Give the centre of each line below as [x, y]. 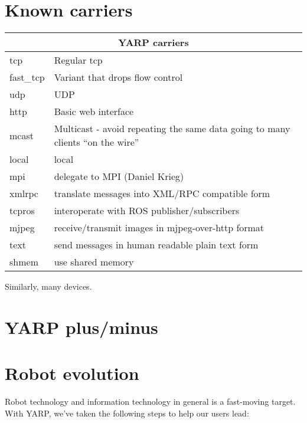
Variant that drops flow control [118, 77]
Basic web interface [94, 112]
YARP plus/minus [81, 327]
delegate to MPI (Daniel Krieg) [119, 176]
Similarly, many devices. [48, 286]
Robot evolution [72, 373]
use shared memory [94, 262]
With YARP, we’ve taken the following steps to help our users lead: [127, 413]
